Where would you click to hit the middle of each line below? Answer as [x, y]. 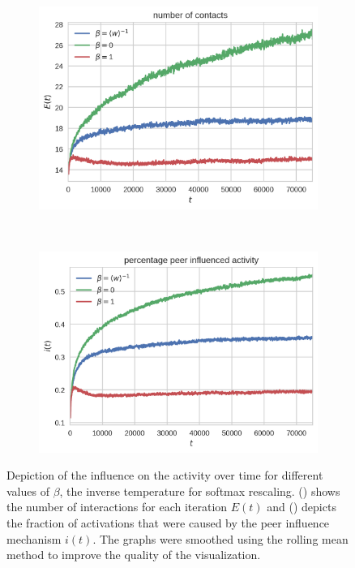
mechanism [34, 538]
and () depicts [302, 507]
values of [28, 491]
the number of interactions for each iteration [117, 507]
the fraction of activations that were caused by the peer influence [168, 523]
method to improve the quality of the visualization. [134, 555]
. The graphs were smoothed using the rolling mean [220, 538]
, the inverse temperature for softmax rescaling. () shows [200, 491]
